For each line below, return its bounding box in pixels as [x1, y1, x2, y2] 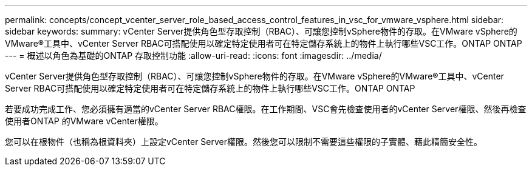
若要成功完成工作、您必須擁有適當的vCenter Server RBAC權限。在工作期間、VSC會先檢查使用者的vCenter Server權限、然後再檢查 [5, 104, 527, 114]
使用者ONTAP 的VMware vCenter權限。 [5, 116, 163, 126]
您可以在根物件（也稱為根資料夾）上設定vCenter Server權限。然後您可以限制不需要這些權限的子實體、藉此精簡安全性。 [5, 136, 482, 147]
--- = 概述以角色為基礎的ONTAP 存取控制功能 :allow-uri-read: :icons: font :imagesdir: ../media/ [5, 50, 382, 61]
